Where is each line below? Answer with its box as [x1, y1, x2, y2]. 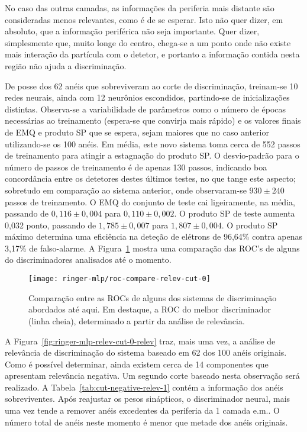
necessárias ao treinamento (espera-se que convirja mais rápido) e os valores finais [5, 114, 301, 127]
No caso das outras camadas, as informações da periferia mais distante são [5, 2, 274, 14]
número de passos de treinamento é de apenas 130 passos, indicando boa [5, 160, 267, 173]
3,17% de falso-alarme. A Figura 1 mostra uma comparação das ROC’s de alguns [5, 241, 300, 254]
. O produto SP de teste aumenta [174, 207, 295, 220]
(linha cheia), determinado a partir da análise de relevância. [28, 314, 245, 327]
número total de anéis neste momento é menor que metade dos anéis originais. [5, 415, 288, 428]
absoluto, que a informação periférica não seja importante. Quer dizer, [5, 25, 260, 37]
